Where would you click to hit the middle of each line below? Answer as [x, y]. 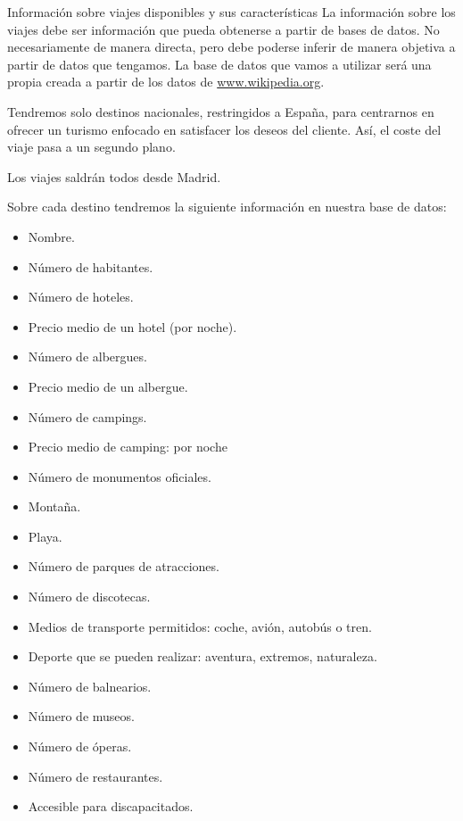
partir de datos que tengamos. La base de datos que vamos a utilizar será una [219, 64]
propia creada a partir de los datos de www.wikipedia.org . [166, 82]
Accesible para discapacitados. [111, 806]
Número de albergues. [87, 357]
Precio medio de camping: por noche [128, 447]
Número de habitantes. [91, 266]
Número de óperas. [80, 746]
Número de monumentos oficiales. [120, 476]
